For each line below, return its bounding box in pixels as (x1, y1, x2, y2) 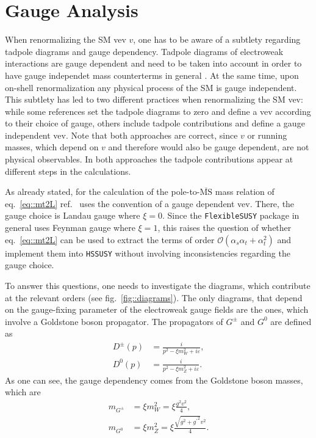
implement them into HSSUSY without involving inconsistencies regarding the (5, 246, 290, 259)
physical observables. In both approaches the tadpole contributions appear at (5, 153, 293, 166)
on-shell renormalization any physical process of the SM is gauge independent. (5, 81, 297, 93)
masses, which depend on (5, 141, 99, 153)
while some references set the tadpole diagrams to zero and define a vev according (5, 104, 311, 117)
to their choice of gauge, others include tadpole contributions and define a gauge (5, 117, 305, 130)
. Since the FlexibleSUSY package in (162, 209, 300, 222)
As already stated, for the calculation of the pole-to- (5, 185, 200, 198)
